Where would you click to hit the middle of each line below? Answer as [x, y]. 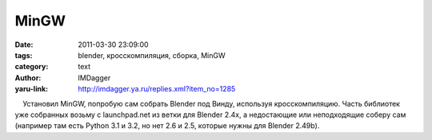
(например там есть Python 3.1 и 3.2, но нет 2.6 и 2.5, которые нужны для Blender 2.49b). [167, 126]
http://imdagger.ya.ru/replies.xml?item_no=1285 [157, 89]
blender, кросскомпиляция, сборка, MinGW [152, 55]
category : [32, 67]
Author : [28, 78]
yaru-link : [31, 89]
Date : [24, 45]
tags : [24, 55]
